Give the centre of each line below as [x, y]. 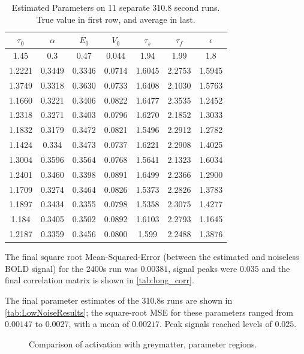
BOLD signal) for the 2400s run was [71, 268]
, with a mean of [99, 324]
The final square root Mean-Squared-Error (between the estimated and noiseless [152, 257]
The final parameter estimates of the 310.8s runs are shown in [119, 300]
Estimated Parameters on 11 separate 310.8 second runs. [116, 7]
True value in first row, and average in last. [116, 19]
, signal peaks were [203, 268]
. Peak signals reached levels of [216, 324]
